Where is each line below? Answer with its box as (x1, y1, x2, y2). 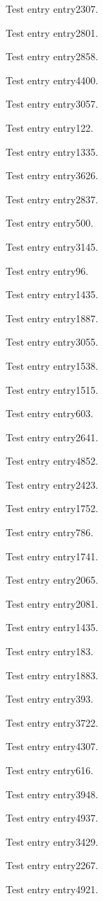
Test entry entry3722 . (6, 715, 99, 730)
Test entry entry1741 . (6, 548, 99, 563)
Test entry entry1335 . (6, 144, 99, 159)
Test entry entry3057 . (6, 96, 99, 111)
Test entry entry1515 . (6, 382, 99, 397)
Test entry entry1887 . (6, 310, 99, 325)
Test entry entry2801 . (6, 25, 99, 40)
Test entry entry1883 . (6, 667, 99, 682)
